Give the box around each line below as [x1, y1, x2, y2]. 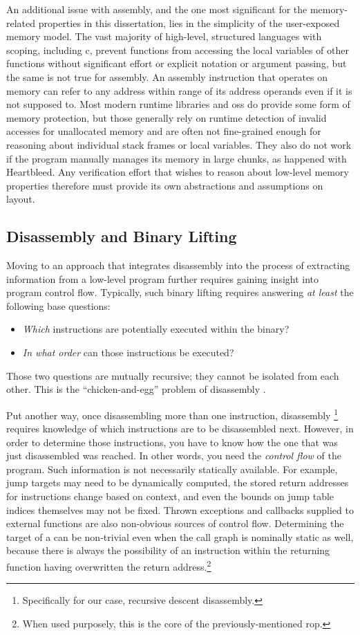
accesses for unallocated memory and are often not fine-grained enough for [6, 124, 321, 138]
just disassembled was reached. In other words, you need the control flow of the [6, 448, 341, 463]
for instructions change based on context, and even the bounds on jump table [6, 489, 334, 504]
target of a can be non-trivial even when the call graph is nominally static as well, [6, 529, 354, 544]
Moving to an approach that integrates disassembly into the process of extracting [6, 258, 350, 273]
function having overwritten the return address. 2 [6, 558, 211, 573]
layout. [6, 192, 35, 206]
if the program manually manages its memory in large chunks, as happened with [6, 151, 347, 165]
